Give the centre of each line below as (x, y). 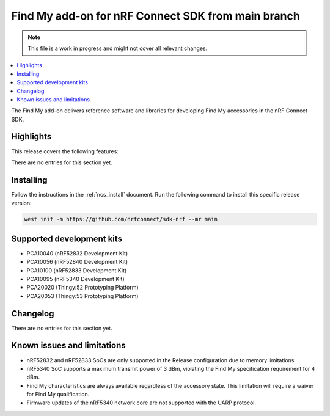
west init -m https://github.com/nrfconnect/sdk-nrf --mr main (121, 219)
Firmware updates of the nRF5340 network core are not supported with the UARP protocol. (141, 403)
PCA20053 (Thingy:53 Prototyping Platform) (82, 296)
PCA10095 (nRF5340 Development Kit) (75, 279)
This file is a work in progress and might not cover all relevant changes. (118, 48)
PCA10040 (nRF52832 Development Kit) (77, 253)
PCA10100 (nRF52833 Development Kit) (77, 270)
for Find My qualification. (58, 395)
